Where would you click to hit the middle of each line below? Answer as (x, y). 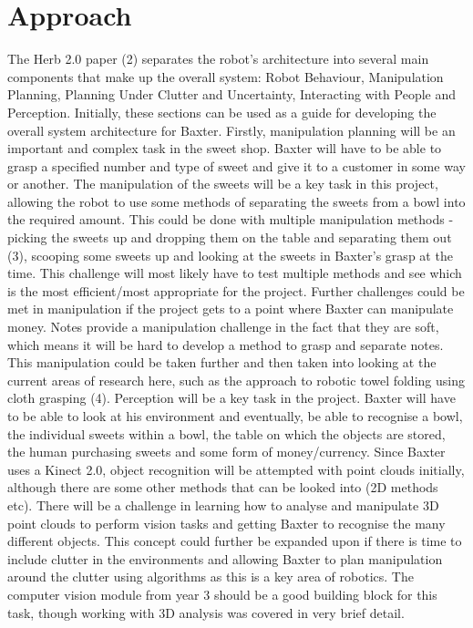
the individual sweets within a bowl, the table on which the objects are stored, (226, 433)
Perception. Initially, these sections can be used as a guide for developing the (222, 112)
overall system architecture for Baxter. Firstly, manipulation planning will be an (231, 130)
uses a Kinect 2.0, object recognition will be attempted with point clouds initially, (236, 469)
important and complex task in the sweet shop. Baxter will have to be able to (225, 148)
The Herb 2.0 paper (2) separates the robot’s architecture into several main (218, 59)
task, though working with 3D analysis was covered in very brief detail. (206, 612)
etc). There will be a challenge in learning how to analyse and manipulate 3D (223, 504)
